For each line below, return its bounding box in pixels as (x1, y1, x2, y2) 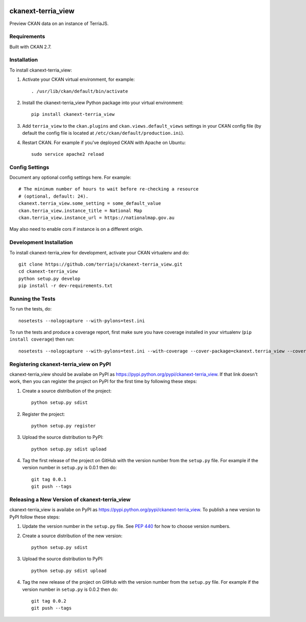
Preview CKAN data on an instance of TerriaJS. (9, 20, 109, 27)
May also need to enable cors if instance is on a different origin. (9, 226, 143, 232)
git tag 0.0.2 (31, 598, 66, 604)
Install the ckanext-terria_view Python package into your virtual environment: (22, 100, 184, 106)
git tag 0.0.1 (31, 476, 66, 482)
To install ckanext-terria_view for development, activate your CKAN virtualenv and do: (9, 249, 190, 255)
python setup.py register (31, 423, 96, 428)
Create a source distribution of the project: (22, 388, 112, 394)
